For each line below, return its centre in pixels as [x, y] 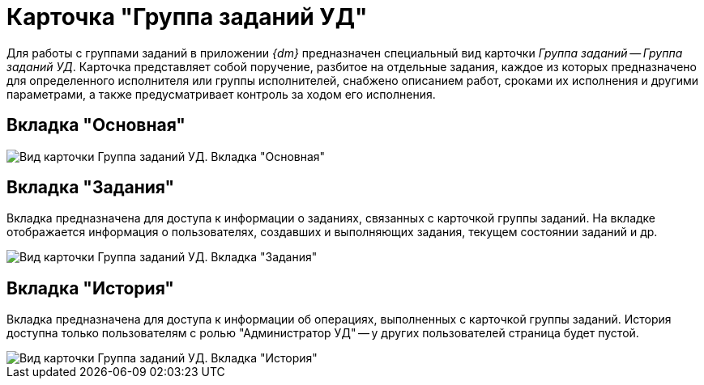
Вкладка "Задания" [91, 188]
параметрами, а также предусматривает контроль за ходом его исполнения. [221, 94]
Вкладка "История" [90, 288]
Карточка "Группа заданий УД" [187, 17]
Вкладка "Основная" [96, 125]
